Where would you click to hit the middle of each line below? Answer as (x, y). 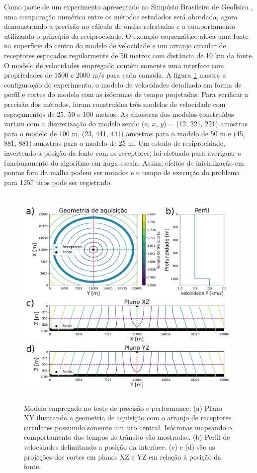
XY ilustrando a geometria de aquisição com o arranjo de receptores (128, 418)
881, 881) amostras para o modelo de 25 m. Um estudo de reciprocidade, (115, 143)
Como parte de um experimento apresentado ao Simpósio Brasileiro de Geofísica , (128, 6)
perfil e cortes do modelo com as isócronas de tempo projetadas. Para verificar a (126, 94)
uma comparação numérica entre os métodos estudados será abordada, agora (121, 16)
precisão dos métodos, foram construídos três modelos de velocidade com (115, 104)
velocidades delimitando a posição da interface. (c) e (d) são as (120, 446)
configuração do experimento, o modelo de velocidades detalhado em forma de (123, 84)
